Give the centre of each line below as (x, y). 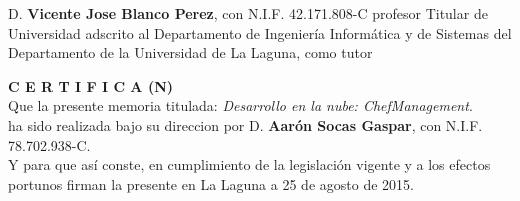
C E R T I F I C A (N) (91, 85)
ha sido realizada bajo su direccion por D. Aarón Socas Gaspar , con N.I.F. (245, 124)
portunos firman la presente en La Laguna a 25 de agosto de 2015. (211, 183)
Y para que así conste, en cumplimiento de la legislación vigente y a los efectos (249, 164)
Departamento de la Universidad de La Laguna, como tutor (190, 52)
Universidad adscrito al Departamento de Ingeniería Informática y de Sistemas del (260, 32)
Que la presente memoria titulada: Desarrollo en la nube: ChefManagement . (240, 105)
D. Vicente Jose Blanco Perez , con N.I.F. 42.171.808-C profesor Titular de (248, 13)
